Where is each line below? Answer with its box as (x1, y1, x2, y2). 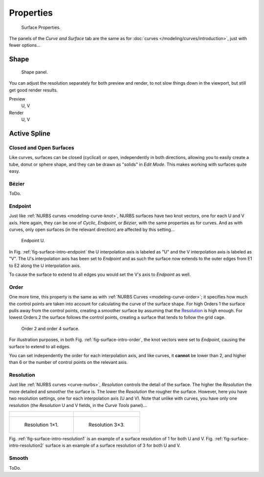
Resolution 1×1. (24, 421, 59, 428)
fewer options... (9, 42, 41, 48)
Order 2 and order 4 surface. (21, 325, 80, 331)
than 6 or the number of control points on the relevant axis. (9, 360, 128, 365)
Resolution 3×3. (88, 421, 125, 428)
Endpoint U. (21, 238, 45, 244)
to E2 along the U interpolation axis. (9, 262, 81, 269)
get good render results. (9, 87, 58, 93)
